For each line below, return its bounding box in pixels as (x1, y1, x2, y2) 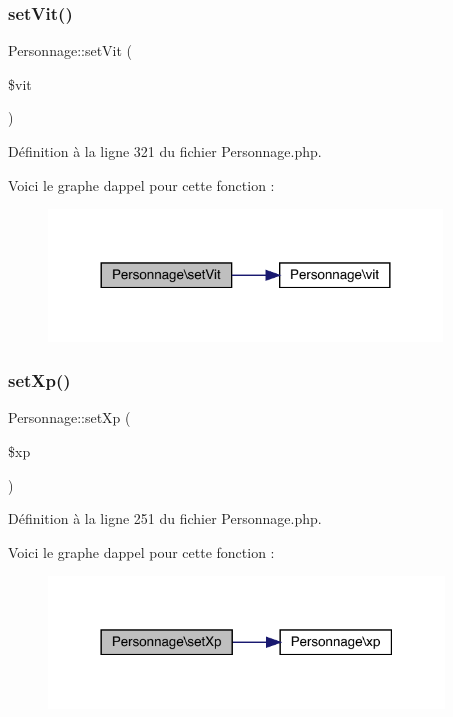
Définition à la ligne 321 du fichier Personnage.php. (8, 141, 322, 161)
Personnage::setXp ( (8, 407, 131, 428)
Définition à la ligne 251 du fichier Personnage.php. (8, 508, 322, 529)
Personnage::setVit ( (8, 40, 133, 61)
